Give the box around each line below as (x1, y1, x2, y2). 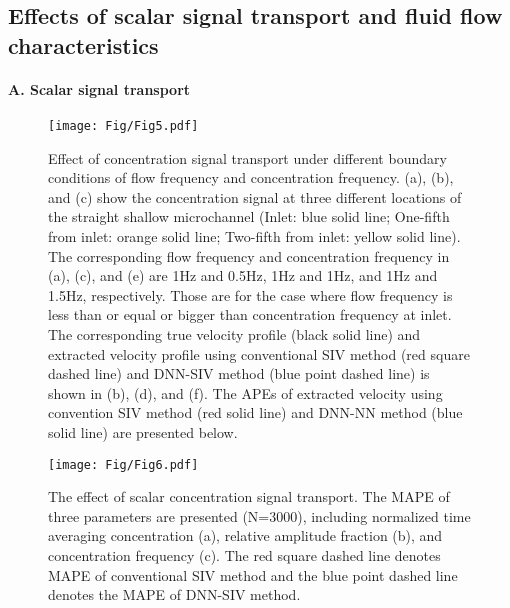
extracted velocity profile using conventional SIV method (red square (48, 343, 470, 364)
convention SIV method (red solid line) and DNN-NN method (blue (48, 402, 463, 423)
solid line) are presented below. (48, 421, 238, 442)
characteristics (8, 29, 159, 60)
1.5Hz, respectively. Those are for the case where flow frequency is (48, 284, 453, 305)
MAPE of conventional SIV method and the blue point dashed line (48, 564, 458, 585)
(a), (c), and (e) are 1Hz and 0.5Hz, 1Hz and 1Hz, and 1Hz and (48, 265, 438, 286)
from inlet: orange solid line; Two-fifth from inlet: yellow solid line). (48, 226, 461, 246)
